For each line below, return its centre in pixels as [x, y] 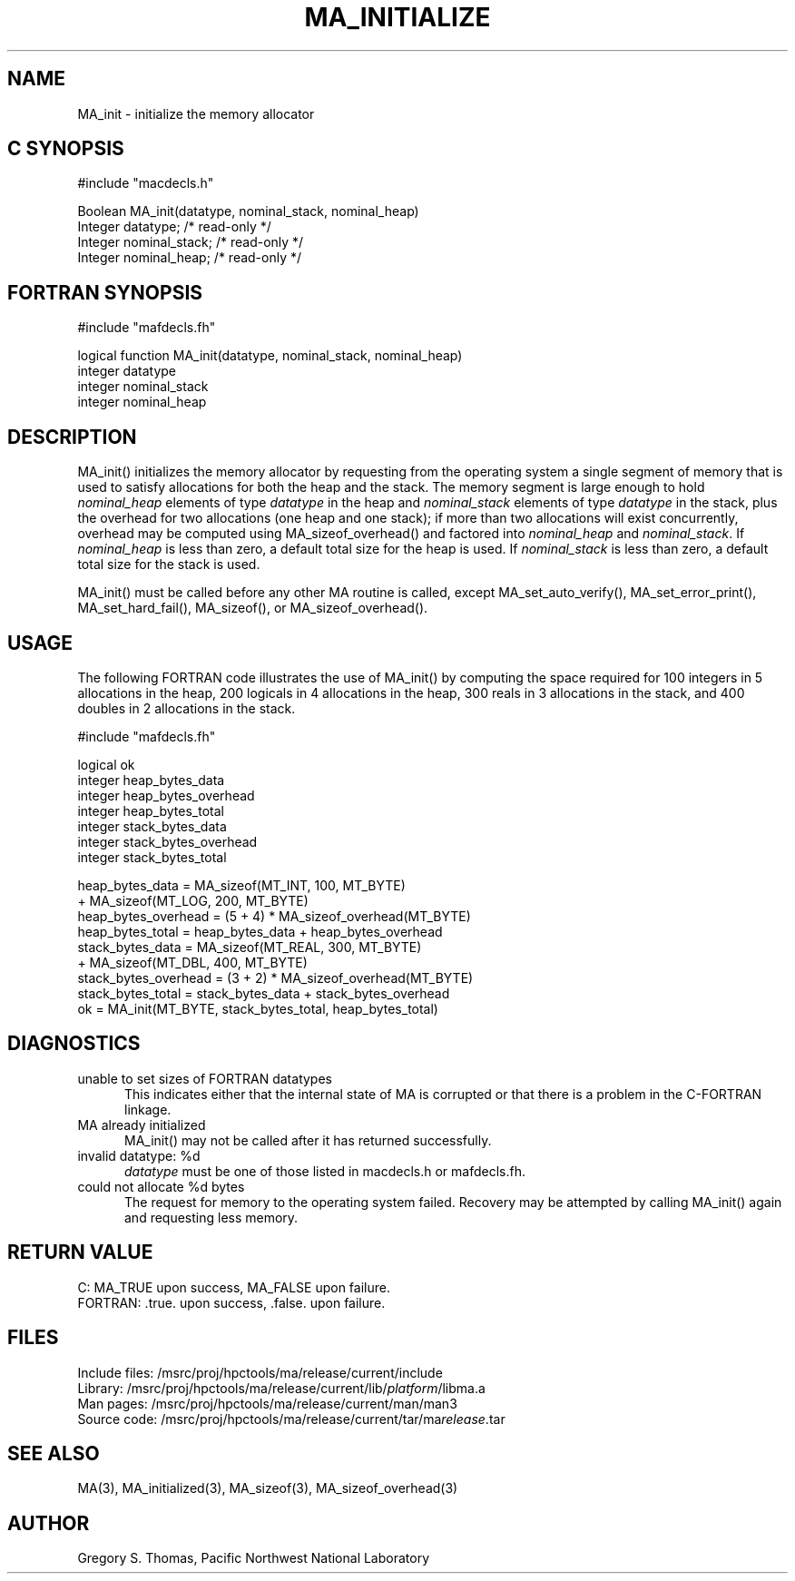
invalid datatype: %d [139, 1155]
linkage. [148, 1109]
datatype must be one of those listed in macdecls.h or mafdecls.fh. [325, 1171]
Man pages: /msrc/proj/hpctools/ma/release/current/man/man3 [267, 1403]
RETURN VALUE [80, 1252]
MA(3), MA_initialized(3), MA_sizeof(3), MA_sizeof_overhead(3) [268, 1488]
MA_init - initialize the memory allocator [196, 113]
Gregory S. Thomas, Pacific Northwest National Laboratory [254, 1558]
